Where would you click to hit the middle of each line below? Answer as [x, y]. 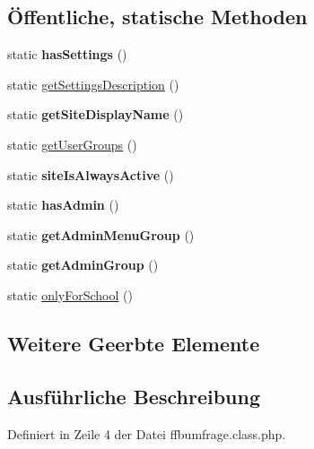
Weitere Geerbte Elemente [134, 343]
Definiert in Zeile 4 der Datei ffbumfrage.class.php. [147, 433]
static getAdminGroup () [83, 265]
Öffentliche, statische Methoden [157, 17]
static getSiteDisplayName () [96, 114]
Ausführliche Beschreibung [134, 396]
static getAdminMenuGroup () [101, 234]
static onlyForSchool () [70, 294]
